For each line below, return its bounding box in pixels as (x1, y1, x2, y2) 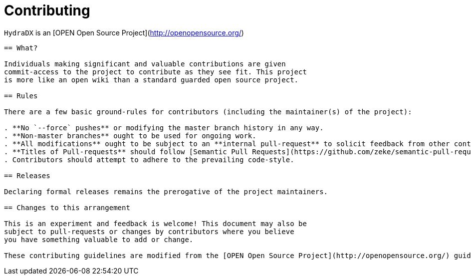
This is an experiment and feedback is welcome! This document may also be (4, 219, 307, 228)
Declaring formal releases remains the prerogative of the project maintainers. (4, 187, 328, 196)
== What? (4, 43, 38, 52)
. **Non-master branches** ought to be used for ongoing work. (4, 131, 256, 140)
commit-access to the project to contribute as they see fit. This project (4, 67, 307, 76)
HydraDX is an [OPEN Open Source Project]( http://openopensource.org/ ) (4, 28, 244, 37)
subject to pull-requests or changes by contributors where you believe (4, 227, 294, 236)
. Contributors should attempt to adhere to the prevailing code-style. (4, 155, 294, 164)
